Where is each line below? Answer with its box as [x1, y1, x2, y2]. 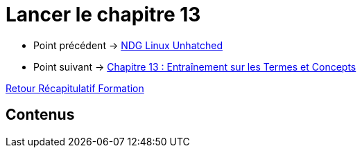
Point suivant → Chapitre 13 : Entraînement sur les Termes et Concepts [33, 60, 356, 73]
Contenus [6, 106, 75, 124]
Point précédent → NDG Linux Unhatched [33, 39, 223, 51]
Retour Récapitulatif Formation [6, 82, 144, 94]
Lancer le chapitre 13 [6, 3, 201, 26]
